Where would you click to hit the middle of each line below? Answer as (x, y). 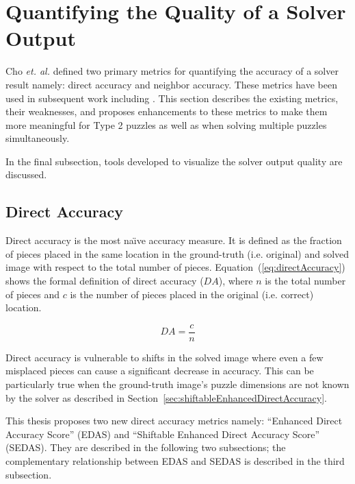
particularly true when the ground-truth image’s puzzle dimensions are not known (177, 384)
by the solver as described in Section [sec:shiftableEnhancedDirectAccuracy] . (166, 397)
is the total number (305, 281)
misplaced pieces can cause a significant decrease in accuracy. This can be (160, 371)
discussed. (26, 174)
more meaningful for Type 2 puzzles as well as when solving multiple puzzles (166, 124)
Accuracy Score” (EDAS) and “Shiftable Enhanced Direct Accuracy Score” (163, 434)
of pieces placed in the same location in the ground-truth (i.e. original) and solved (177, 253)
